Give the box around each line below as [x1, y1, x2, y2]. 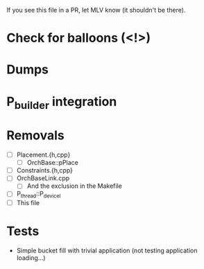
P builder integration [6, 94, 117, 112]
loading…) [16, 254, 46, 262]
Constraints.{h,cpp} [16, 166, 74, 175]
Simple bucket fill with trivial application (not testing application [16, 246, 198, 255]
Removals [6, 128, 65, 144]
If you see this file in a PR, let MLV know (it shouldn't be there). [6, 6, 186, 14]
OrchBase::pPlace [26, 159, 79, 167]
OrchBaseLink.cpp [16, 174, 70, 182]
